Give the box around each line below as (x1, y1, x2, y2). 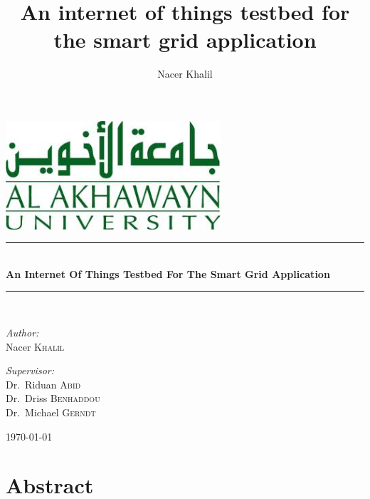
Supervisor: (6, 363, 54, 378)
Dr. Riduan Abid (6, 376, 81, 391)
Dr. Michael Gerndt (6, 404, 96, 419)
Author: (6, 324, 39, 339)
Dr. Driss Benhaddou (6, 391, 100, 406)
